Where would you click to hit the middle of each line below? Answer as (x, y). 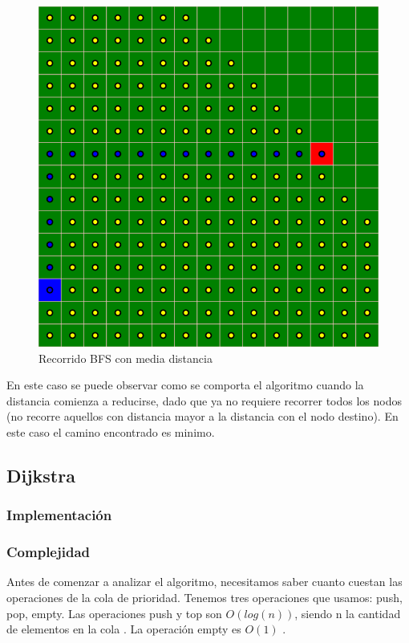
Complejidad (48, 552)
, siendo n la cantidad (348, 613)
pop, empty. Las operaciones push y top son (114, 613)
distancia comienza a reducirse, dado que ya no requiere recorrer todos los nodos (204, 400)
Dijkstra (41, 475)
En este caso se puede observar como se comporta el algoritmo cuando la (185, 385)
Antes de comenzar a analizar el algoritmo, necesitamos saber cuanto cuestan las (204, 582)
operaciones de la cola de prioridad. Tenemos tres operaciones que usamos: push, (204, 597)
